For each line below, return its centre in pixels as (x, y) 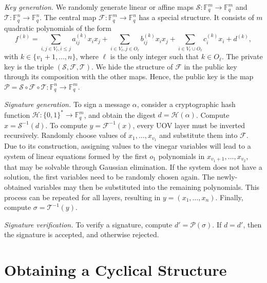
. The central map (68, 17)
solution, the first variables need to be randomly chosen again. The (109, 177)
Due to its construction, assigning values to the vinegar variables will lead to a (128, 146)
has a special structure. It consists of (196, 17)
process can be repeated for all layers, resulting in (82, 197)
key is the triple (29, 66)
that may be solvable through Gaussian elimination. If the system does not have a (133, 166)
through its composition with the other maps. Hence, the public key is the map (129, 76)
